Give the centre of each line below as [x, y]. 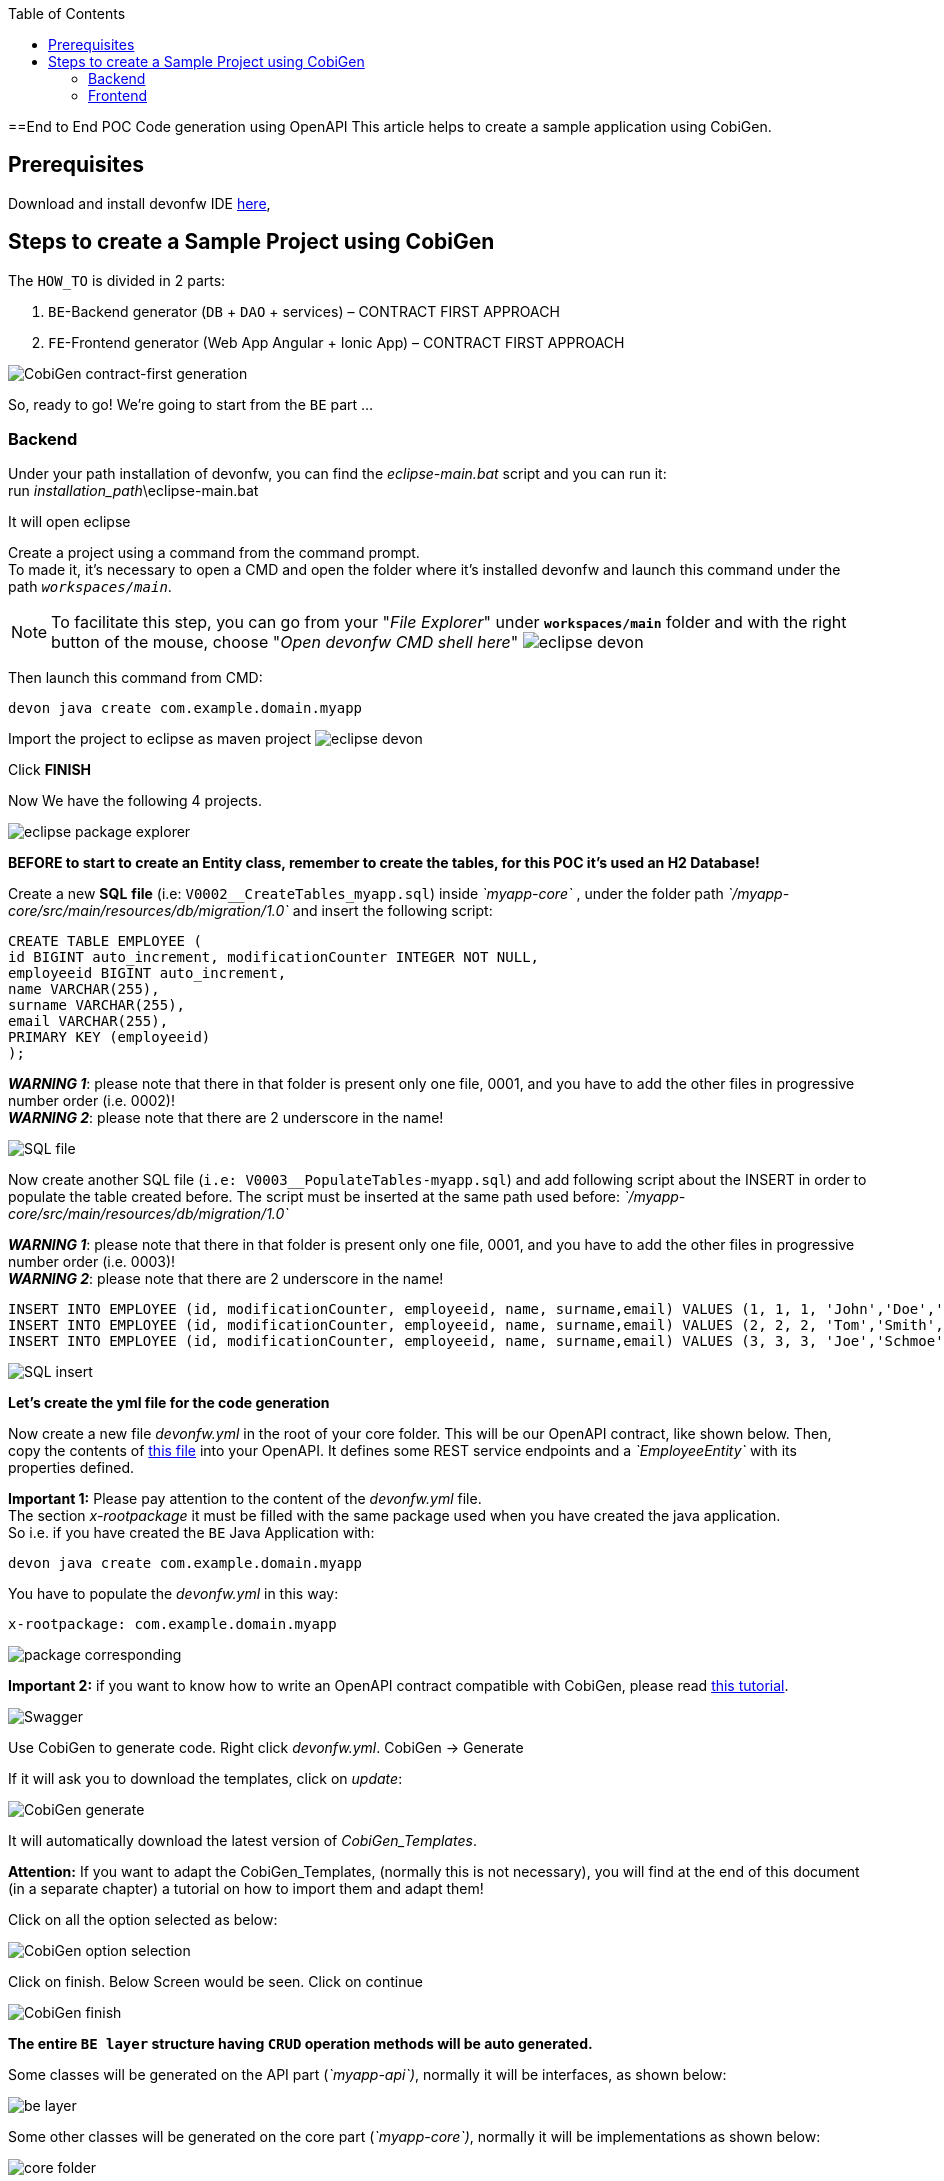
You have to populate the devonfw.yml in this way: [173, 1594]
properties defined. [71, 1468]
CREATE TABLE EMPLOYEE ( [105, 941]
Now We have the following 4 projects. [135, 801]
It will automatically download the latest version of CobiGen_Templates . [242, 1841]
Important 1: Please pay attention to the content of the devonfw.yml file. [245, 1499]
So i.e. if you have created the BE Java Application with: [191, 1533]
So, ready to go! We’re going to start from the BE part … [191, 404]
